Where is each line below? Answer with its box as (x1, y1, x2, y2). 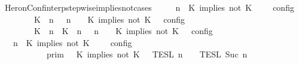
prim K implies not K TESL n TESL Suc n (46, 48, 248, 60)
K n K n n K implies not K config (33, 25, 213, 37)
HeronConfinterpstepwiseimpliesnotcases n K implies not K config (4, 1, 294, 13)
